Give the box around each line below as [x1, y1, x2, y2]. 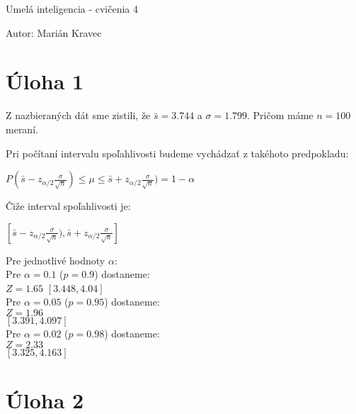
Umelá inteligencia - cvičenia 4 [6, 1, 139, 16]
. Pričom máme [247, 108, 314, 123]
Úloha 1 [6, 67, 84, 96]
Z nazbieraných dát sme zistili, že [6, 108, 151, 123]
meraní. [6, 121, 38, 136]
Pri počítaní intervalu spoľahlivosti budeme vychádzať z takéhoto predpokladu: [6, 145, 349, 160]
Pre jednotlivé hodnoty [6, 252, 105, 267]
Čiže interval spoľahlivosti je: [6, 198, 131, 213]
